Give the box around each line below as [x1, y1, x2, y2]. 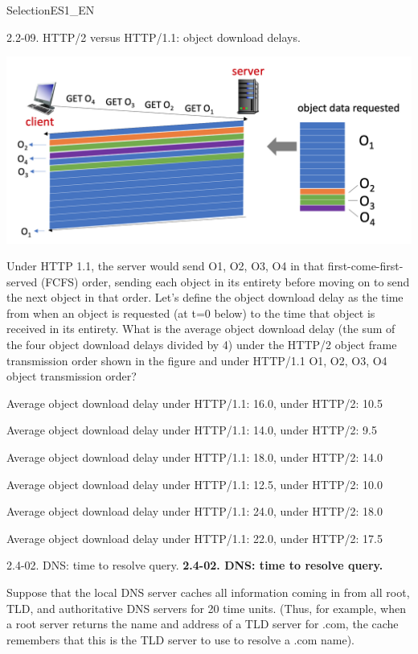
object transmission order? [6, 368, 137, 385]
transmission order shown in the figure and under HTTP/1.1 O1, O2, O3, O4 [6, 352, 387, 368]
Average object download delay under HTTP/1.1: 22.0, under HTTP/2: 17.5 [6, 529, 383, 546]
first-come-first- [327, 257, 404, 274]
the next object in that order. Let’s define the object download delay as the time [6, 289, 404, 306]
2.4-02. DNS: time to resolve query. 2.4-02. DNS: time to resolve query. [6, 557, 383, 574]
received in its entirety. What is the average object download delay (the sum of [6, 320, 395, 337]
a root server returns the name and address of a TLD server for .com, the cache [6, 615, 399, 632]
